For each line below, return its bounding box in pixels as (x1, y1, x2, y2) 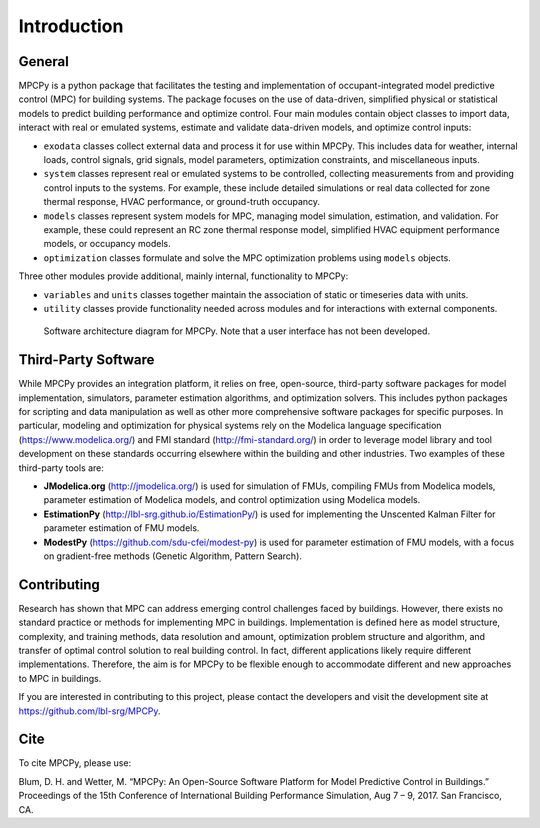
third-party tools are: (18, 461, 105, 474)
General (18, 53, 70, 70)
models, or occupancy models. (43, 238, 171, 250)
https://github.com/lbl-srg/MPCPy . (18, 705, 161, 717)
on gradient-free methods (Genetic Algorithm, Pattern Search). (43, 550, 302, 562)
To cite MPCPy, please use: (18, 757, 132, 769)
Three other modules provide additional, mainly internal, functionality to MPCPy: (18, 270, 349, 282)
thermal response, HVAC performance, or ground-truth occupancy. (43, 196, 320, 208)
